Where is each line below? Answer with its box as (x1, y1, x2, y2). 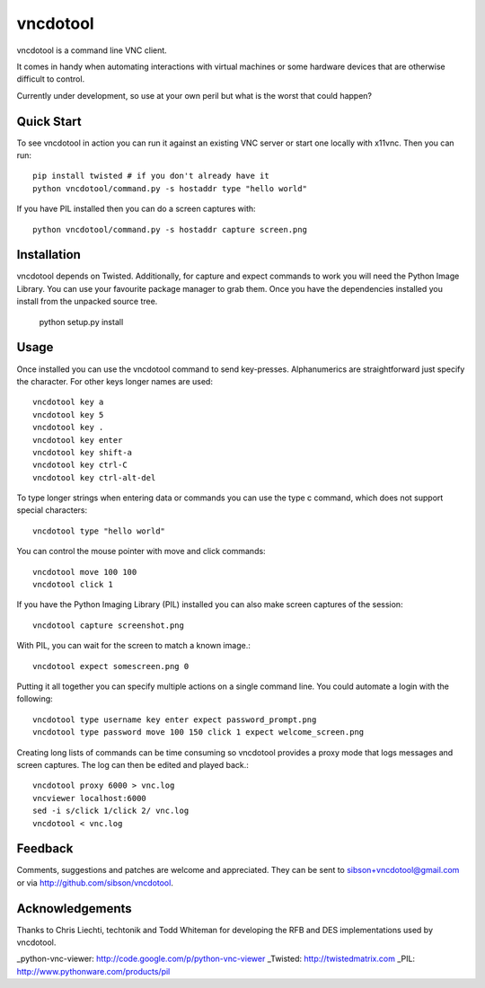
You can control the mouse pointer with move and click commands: (16, 546, 266, 557)
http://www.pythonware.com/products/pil (16, 966, 171, 976)
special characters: (16, 505, 88, 516)
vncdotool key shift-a (32, 447, 133, 457)
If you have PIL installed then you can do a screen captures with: (16, 203, 256, 215)
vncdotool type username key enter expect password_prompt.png (32, 714, 317, 725)
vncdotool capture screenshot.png (32, 620, 184, 631)
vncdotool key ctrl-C (32, 460, 128, 471)
